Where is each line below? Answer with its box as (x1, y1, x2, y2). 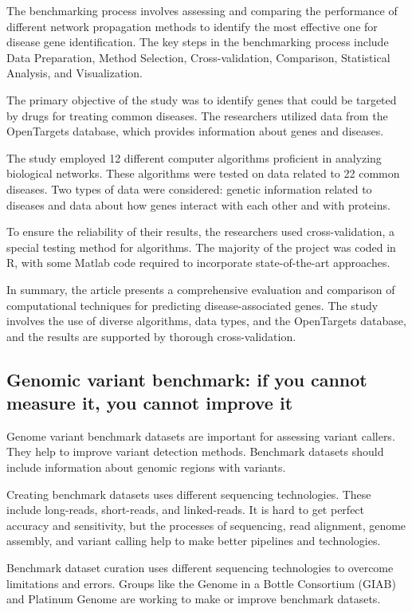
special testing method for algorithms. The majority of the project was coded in (6, 238, 396, 255)
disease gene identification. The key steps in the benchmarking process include (6, 33, 389, 50)
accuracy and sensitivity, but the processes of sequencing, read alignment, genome (6, 516, 406, 533)
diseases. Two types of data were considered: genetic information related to (6, 180, 372, 197)
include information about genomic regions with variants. (6, 459, 286, 476)
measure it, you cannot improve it (6, 390, 293, 415)
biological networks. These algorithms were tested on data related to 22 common (6, 165, 400, 182)
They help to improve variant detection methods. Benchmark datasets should (6, 443, 384, 460)
